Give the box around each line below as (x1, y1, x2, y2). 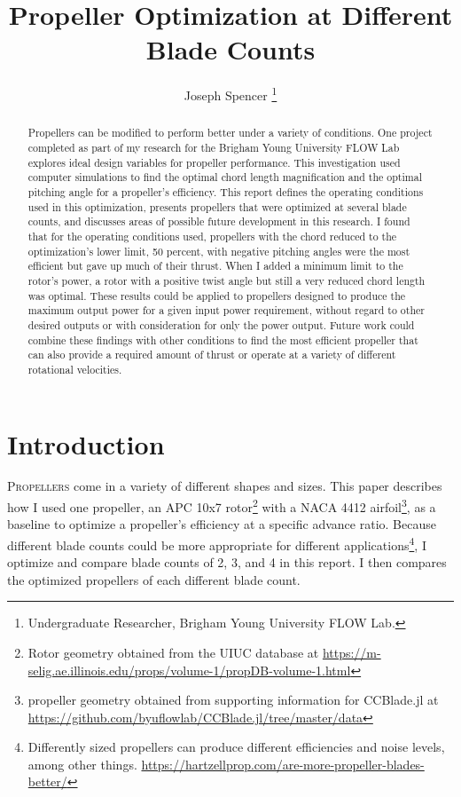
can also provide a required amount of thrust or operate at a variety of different (27, 347, 396, 362)
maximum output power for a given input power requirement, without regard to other (27, 303, 425, 318)
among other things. (27, 754, 137, 773)
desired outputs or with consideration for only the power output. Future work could (27, 317, 415, 332)
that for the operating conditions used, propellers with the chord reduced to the (27, 228, 397, 243)
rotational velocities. (27, 361, 122, 376)
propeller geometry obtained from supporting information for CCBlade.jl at (27, 690, 439, 709)
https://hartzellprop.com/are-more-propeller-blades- (141, 754, 425, 773)
